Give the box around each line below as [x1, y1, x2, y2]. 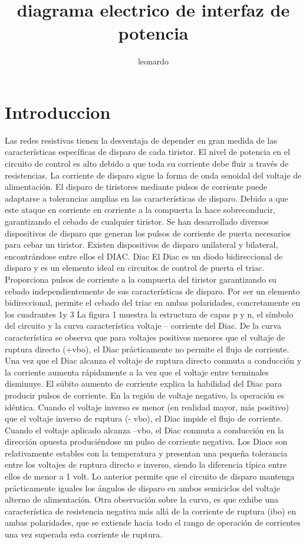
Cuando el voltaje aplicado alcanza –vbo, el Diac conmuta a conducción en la [5, 423, 284, 436]
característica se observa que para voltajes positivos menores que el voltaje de [5, 331, 285, 343]
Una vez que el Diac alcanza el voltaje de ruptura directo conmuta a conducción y [5, 354, 302, 367]
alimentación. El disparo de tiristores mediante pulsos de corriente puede [5, 180, 268, 193]
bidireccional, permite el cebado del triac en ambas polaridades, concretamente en [5, 296, 301, 309]
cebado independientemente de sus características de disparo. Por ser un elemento [5, 284, 300, 297]
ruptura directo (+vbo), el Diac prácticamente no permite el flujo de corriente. [5, 342, 289, 355]
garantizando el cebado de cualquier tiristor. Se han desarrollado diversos [5, 215, 269, 227]
